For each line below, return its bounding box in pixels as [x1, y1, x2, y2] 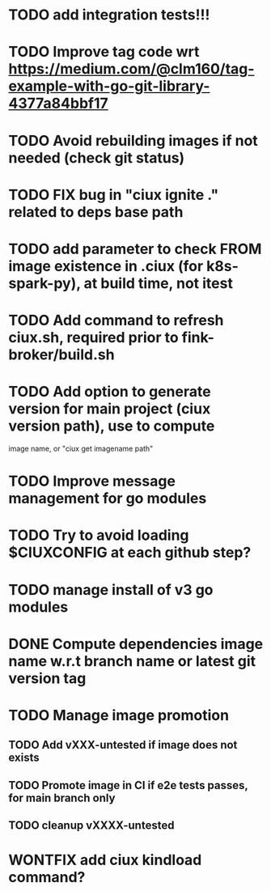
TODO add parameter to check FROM [8, 240, 262, 258]
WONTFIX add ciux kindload [8, 851, 202, 869]
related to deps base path [8, 202, 184, 221]
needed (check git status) [8, 148, 185, 167]
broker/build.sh [8, 346, 115, 364]
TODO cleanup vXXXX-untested [8, 819, 175, 833]
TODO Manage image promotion [8, 706, 229, 724]
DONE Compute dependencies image [8, 634, 264, 653]
